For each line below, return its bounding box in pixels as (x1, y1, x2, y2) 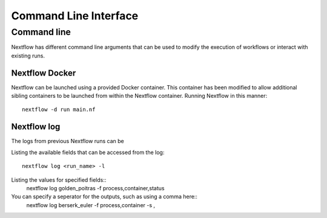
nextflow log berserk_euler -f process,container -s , (26, 201, 156, 208)
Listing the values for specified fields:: (11, 176, 107, 184)
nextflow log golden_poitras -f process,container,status (26, 184, 165, 191)
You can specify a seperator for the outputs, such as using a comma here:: (11, 193, 198, 200)
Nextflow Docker (11, 68, 76, 78)
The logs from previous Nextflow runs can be (11, 138, 124, 145)
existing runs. (11, 52, 45, 59)
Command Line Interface (11, 9, 139, 22)
